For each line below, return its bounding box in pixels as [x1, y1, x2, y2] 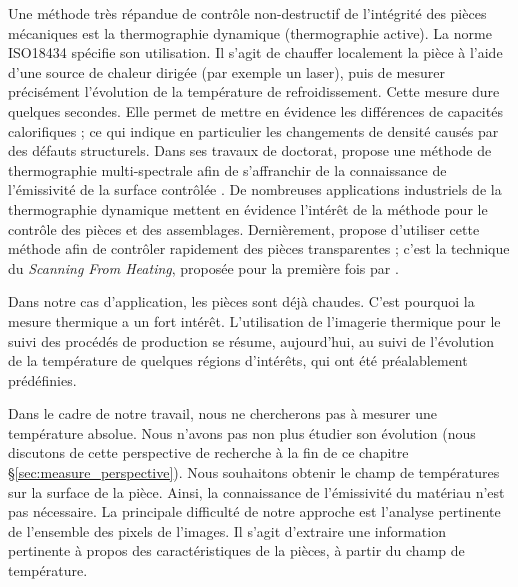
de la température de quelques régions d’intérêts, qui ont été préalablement [8, 350, 468, 371]
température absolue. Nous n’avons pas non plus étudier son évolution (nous [8, 422, 476, 443]
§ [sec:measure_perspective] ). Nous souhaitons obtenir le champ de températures [8, 462, 500, 483]
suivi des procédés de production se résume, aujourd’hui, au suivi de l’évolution [8, 330, 494, 351]
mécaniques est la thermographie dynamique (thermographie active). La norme [8, 22, 492, 43]
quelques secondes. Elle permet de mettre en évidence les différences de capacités [8, 100, 503, 121]
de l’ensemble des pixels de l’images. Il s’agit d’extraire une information [8, 520, 446, 541]
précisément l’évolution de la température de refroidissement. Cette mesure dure [8, 81, 500, 102]
